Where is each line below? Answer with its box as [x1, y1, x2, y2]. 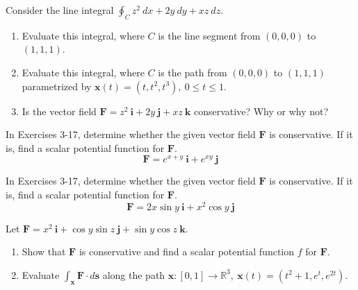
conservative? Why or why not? [194, 103, 329, 118]
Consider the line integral [6, 3, 114, 17]
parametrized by [22, 78, 92, 93]
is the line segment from [158, 28, 261, 42]
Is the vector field [22, 103, 97, 118]
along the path [102, 267, 165, 282]
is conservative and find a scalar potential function [79, 244, 295, 259]
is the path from [158, 65, 227, 79]
